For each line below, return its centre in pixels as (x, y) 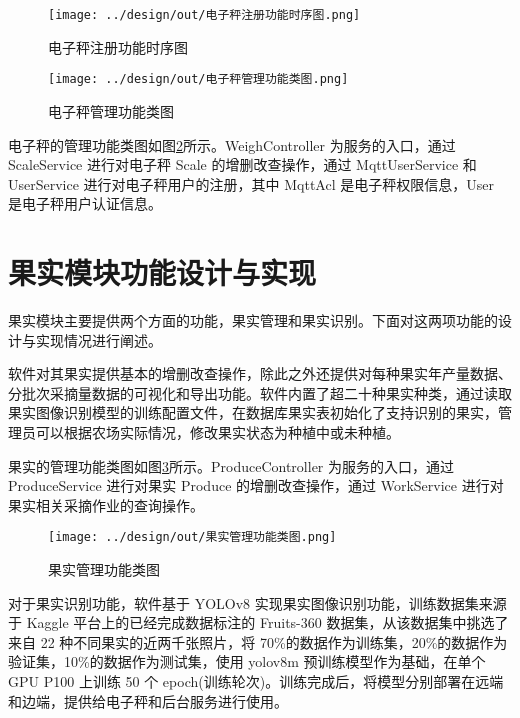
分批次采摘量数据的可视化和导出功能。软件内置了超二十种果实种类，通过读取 (260, 392)
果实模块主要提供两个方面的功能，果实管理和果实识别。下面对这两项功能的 (253, 320)
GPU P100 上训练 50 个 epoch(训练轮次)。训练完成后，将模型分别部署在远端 (256, 680)
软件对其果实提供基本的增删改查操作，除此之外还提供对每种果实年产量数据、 (260, 373)
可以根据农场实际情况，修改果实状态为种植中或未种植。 (217, 431)
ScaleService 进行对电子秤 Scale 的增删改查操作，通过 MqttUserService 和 (242, 164)
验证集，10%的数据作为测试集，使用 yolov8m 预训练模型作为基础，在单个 (247, 661)
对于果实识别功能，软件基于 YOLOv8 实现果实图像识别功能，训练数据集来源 (257, 602)
